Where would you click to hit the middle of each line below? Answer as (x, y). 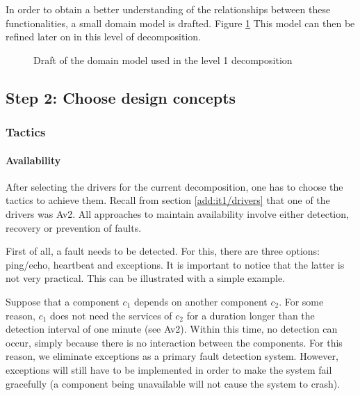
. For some (301, 301)
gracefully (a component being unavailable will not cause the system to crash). (173, 383)
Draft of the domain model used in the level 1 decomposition (163, 60)
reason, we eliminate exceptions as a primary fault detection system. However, (172, 356)
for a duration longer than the (251, 315)
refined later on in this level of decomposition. (104, 37)
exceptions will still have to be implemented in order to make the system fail (169, 369)
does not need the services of (111, 315)
